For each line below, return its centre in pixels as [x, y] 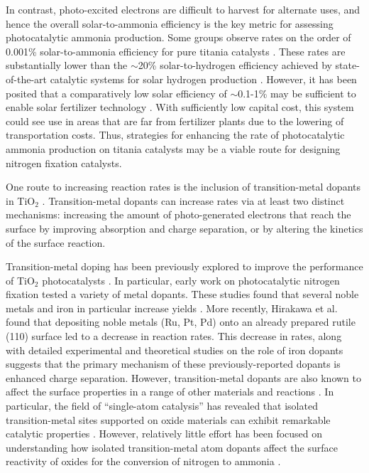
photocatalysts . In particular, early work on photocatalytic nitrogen [191, 280]
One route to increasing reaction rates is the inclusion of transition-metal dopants [183, 187]
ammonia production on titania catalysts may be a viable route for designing [173, 148]
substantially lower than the [67, 65]
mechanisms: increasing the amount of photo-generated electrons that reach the [178, 214]
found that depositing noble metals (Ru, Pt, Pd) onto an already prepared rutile [181, 322]
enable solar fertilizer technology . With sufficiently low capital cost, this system [180, 107]
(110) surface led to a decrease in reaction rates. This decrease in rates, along [174, 336]
